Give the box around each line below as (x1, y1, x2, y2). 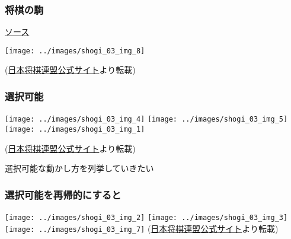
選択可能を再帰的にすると (5, 187, 121, 202)
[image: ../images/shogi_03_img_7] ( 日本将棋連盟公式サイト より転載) (5, 222, 279, 234)
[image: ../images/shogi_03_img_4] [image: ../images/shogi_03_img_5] (5, 115, 288, 124)
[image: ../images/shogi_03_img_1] (5, 125, 145, 133)
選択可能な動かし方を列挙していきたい (5, 162, 154, 174)
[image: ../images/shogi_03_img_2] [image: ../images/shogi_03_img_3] (5, 213, 288, 222)
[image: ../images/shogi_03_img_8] (5, 46, 145, 55)
